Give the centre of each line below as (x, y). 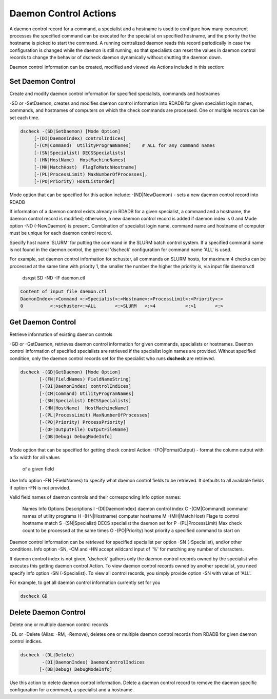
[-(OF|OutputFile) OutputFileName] (84, 429)
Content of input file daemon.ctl (64, 292)
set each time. (24, 118)
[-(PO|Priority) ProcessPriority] (83, 422)
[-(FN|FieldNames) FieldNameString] (85, 379)
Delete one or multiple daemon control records (59, 625)
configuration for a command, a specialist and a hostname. (72, 690)
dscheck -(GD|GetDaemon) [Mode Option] (70, 372)
